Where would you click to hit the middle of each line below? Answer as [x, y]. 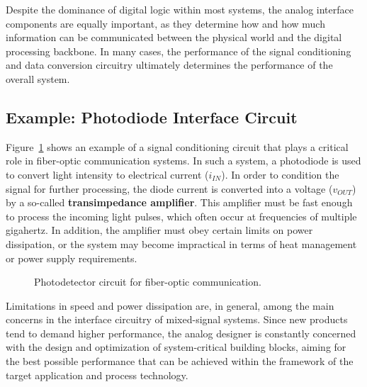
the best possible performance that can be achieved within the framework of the [180, 361]
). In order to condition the [280, 174]
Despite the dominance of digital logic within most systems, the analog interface [180, 9]
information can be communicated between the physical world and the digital [174, 37]
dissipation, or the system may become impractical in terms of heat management [181, 243]
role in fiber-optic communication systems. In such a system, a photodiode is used [183, 161]
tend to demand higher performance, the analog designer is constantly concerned [181, 333]
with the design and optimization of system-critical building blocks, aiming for [176, 347]
